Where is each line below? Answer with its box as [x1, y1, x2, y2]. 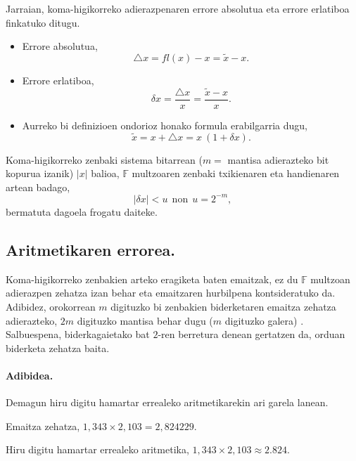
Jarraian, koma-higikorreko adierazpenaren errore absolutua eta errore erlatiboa [6, 1, 350, 15]
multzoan [310, 271, 350, 286]
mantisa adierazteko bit [227, 152, 329, 167]
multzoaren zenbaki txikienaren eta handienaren [132, 166, 340, 181]
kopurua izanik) [6, 166, 74, 181]
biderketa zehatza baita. [6, 340, 110, 355]
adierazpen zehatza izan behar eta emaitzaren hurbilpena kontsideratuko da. [6, 285, 336, 300]
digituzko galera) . [224, 313, 304, 327]
